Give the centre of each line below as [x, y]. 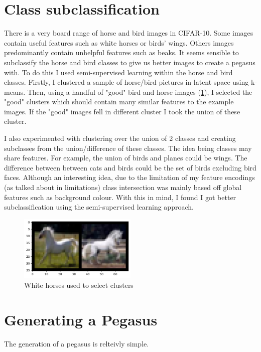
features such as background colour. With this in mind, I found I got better [120, 197]
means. [15, 92]
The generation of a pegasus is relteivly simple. [77, 343]
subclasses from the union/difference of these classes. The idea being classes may [128, 148]
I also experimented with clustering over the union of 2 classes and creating [120, 138]
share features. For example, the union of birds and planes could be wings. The [126, 158]
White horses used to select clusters [79, 285]
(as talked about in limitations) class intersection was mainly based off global [123, 187]
